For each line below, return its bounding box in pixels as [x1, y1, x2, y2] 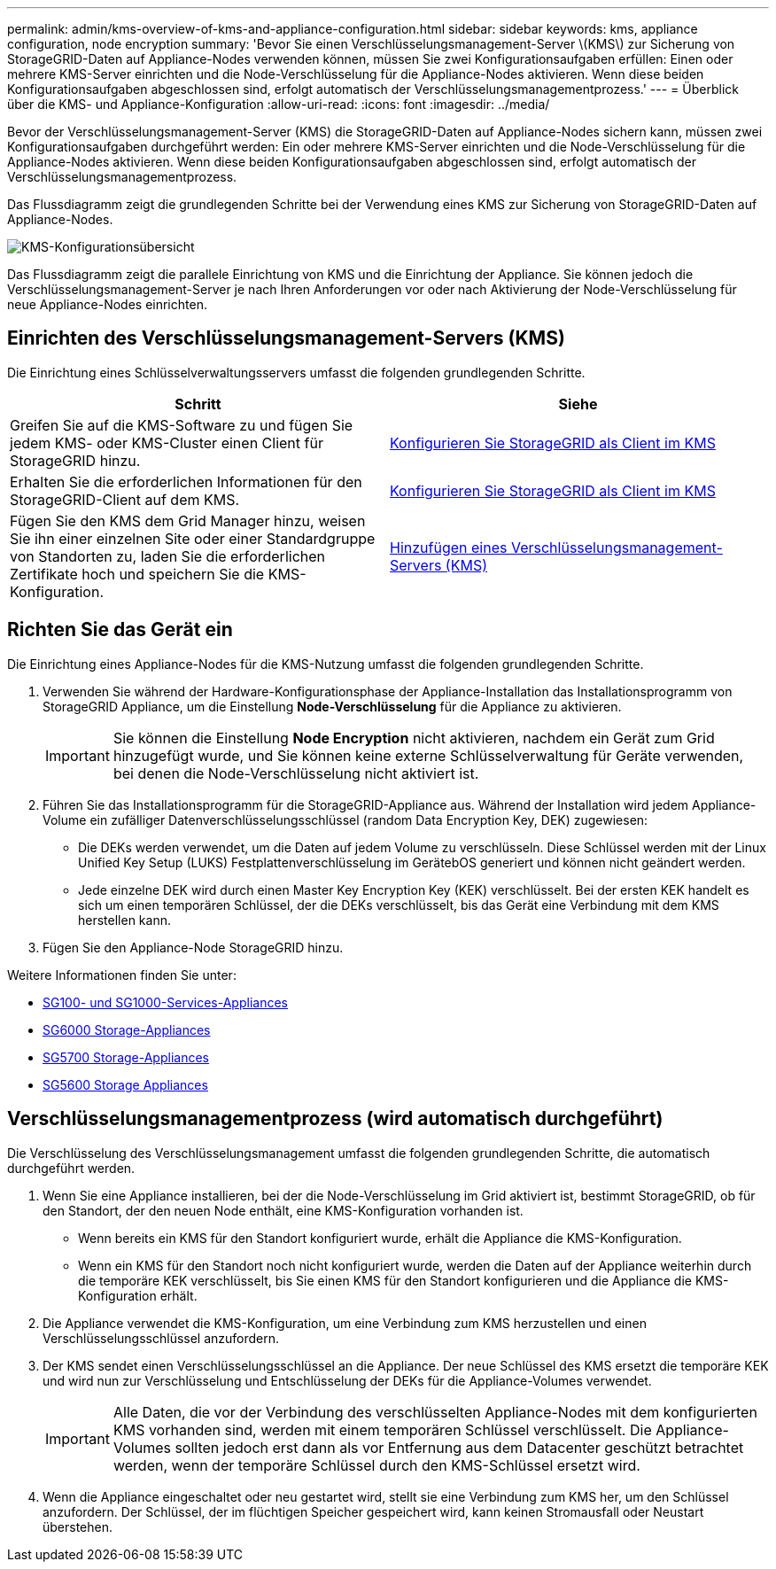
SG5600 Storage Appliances [43, 1076, 208, 1092]
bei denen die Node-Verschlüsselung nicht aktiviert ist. [113, 764, 479, 782]
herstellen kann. [78, 912, 171, 928]
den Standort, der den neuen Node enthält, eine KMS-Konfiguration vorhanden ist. [43, 1202, 524, 1218]
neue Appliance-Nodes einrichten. [7, 297, 207, 312]
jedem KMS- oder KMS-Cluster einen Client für [10, 433, 323, 452]
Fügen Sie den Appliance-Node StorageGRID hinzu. [43, 939, 344, 955]
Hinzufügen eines [390, 538, 508, 556]
